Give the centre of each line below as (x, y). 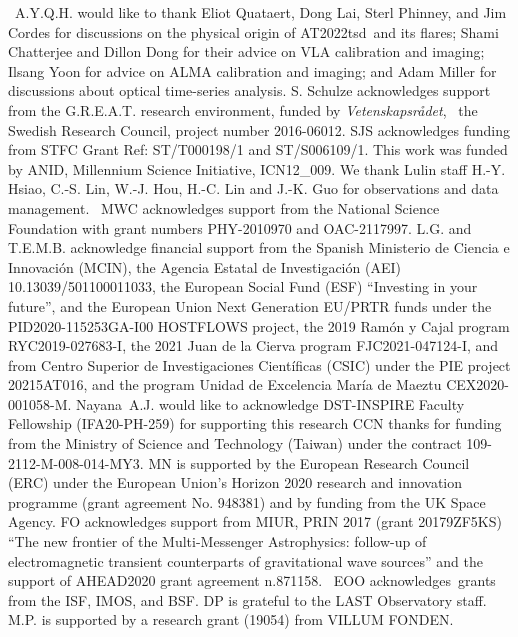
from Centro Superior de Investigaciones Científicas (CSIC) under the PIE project (259, 364)
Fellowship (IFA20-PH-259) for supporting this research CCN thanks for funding (255, 423)
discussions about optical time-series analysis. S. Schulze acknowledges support (249, 90)
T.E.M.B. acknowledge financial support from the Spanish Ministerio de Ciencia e (259, 247)
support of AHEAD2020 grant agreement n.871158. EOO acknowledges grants (252, 580)
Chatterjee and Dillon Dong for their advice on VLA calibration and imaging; (246, 51)
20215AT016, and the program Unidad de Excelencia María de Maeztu (225, 384)
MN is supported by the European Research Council (309, 462)
